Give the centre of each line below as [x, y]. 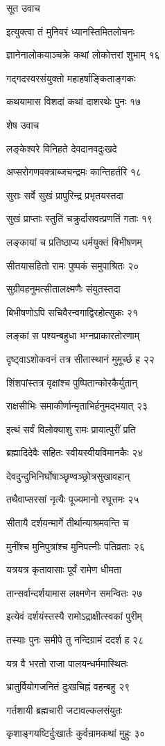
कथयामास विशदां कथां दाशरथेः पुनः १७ [74, 101]
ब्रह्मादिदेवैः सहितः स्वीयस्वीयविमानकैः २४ [75, 452]
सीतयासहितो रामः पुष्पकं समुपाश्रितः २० [73, 265]
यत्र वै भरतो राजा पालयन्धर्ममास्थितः [67, 663]
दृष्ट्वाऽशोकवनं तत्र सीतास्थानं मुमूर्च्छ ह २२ [80, 358]
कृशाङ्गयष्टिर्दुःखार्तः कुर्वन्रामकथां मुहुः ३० [76, 733]
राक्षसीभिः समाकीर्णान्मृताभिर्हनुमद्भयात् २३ [77, 406]
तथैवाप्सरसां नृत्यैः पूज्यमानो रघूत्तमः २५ [73, 499]
